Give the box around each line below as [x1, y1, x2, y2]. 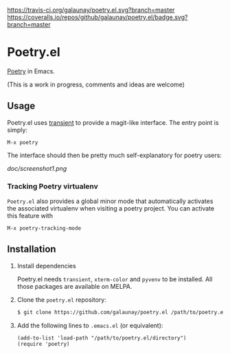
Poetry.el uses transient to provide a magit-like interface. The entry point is [7, 118, 219, 126]
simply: [7, 126, 27, 134]
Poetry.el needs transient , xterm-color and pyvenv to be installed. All [16, 274, 213, 283]
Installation [7, 244, 56, 255]
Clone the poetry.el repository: [16, 295, 106, 304]
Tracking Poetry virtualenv [7, 181, 98, 191]
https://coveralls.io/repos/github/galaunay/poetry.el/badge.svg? [7, 13, 188, 21]
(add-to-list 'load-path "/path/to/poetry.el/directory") [16, 334, 187, 342]
